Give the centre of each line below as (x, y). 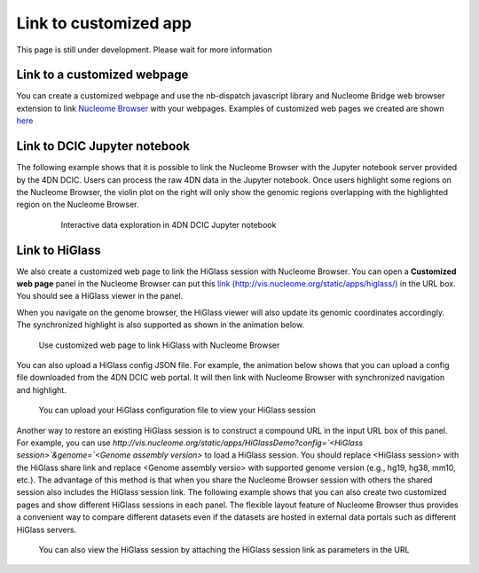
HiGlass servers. (47, 530)
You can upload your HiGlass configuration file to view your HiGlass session (177, 410)
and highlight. (41, 389)
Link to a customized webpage (102, 75)
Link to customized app (104, 23)
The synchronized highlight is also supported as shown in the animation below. (161, 325)
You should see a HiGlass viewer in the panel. (100, 296)
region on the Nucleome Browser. (78, 205)
